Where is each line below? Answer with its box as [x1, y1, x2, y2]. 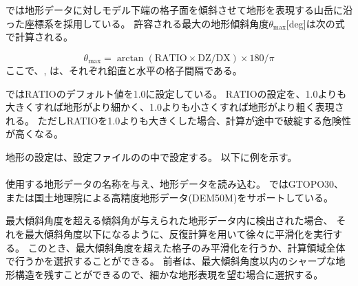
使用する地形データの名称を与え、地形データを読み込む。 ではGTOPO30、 [6, 177, 344, 191]
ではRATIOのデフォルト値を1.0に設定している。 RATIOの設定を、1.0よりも [6, 86, 347, 100]
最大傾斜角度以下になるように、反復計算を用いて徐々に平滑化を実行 [24, 226, 333, 241]
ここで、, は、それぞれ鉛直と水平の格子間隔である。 [6, 63, 242, 77]
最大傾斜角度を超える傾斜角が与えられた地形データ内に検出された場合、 [6, 213, 333, 228]
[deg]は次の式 [286, 16, 345, 30]
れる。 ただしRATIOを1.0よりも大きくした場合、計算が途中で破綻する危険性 [6, 113, 351, 127]
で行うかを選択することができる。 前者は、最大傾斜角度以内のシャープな [6, 254, 336, 268]
